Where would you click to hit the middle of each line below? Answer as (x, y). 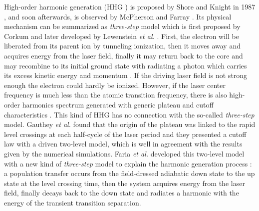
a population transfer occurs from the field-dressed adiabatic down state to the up (129, 173)
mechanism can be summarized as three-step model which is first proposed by (122, 26)
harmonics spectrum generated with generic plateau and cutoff (118, 104)
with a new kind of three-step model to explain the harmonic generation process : (128, 163)
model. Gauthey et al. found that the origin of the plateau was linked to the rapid (130, 124)
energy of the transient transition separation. (73, 202)
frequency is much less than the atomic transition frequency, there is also (116, 95)
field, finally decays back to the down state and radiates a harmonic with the (122, 193)
